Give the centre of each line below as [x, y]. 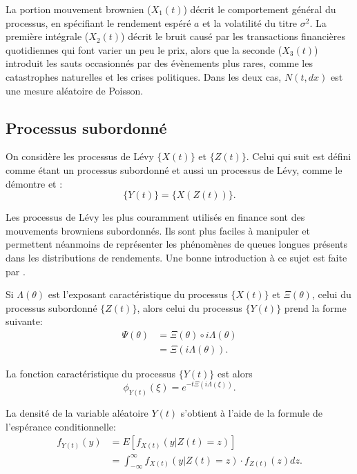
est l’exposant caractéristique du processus [138, 294]
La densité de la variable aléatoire [77, 412]
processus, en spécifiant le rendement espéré [98, 22]
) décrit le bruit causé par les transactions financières [233, 36]
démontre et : [34, 183]
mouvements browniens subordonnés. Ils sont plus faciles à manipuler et [158, 230]
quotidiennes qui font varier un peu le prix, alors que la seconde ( [144, 49]
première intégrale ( [47, 36]
